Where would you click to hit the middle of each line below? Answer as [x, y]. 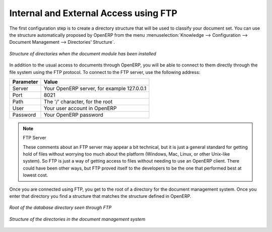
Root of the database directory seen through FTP [60, 208]
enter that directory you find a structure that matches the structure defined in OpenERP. [100, 196]
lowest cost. [36, 175]
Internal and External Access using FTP [93, 13]
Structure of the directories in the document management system [77, 219]
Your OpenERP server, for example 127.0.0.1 [95, 88]
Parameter [25, 82]
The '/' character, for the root [78, 102]
